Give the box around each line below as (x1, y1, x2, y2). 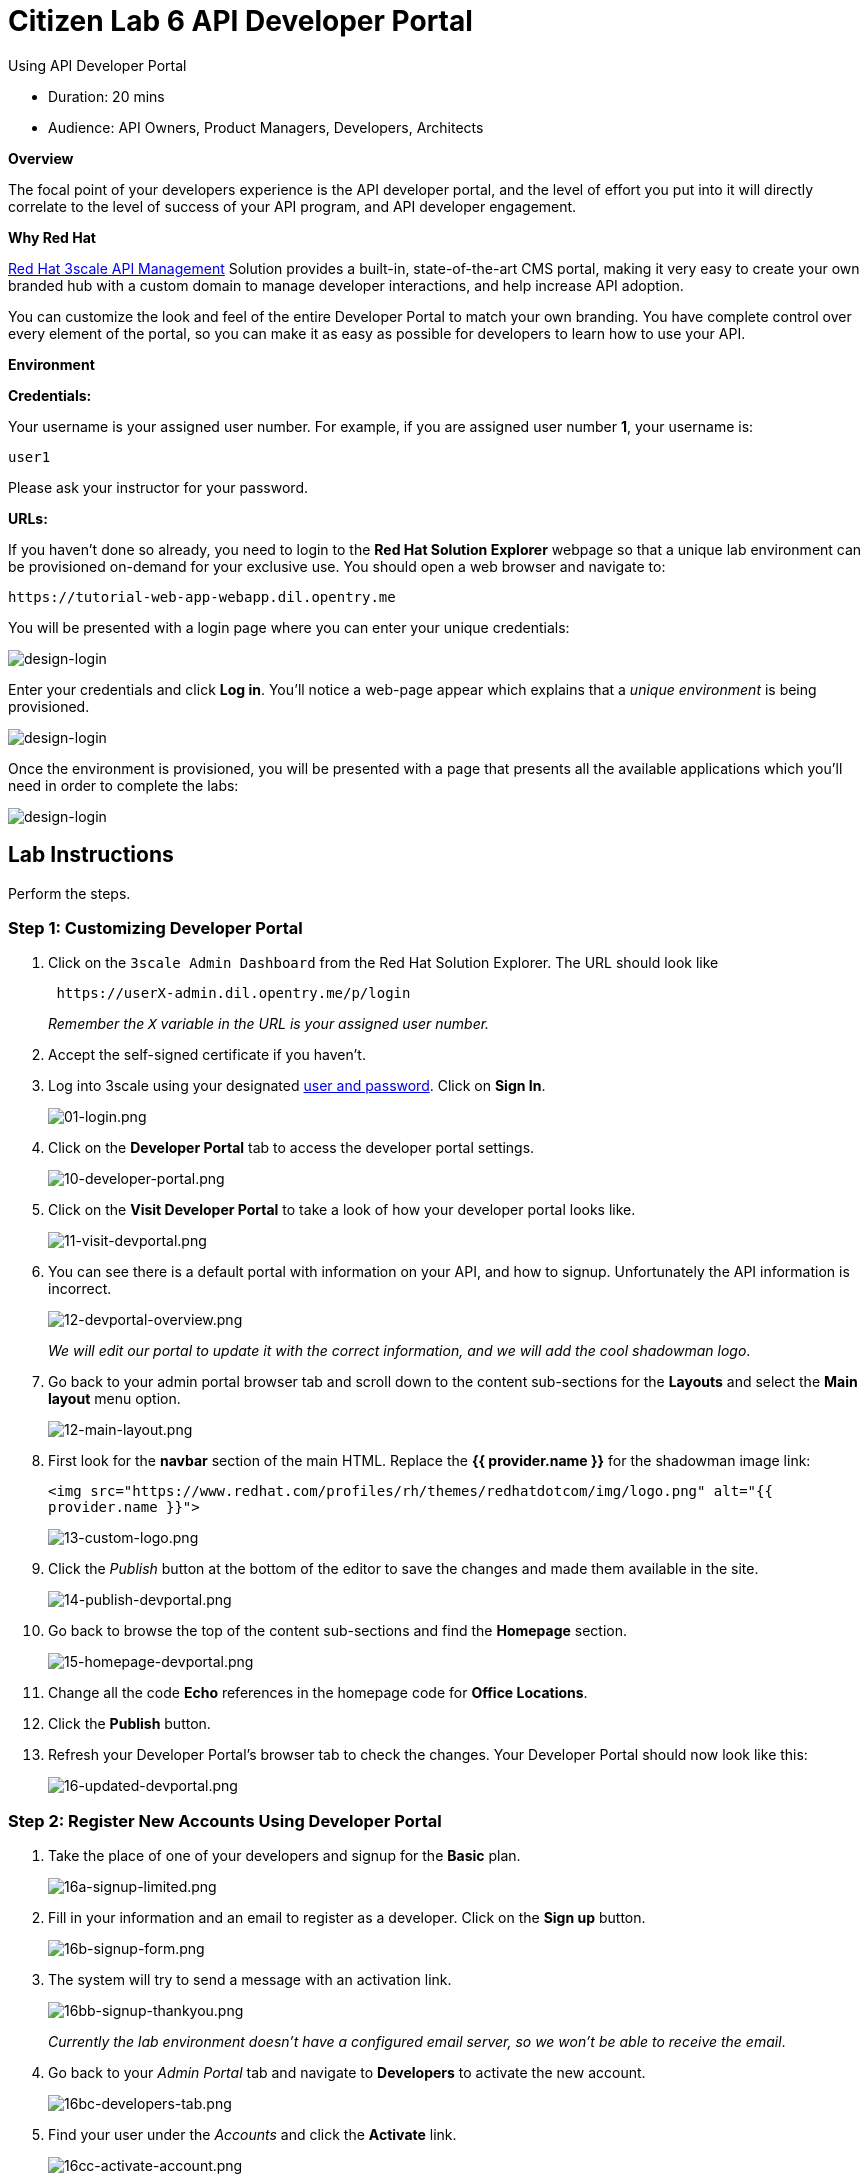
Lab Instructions (8, 842, 174, 868)
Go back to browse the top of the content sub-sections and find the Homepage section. (48, 1622, 628, 1640)
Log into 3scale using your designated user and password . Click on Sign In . (48, 1077, 546, 1095)
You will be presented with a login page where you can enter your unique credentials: (8, 618, 570, 636)
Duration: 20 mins (48, 87, 165, 105)
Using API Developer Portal (8, 56, 187, 74)
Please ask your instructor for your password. (8, 478, 308, 496)
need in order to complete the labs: (8, 776, 239, 794)
